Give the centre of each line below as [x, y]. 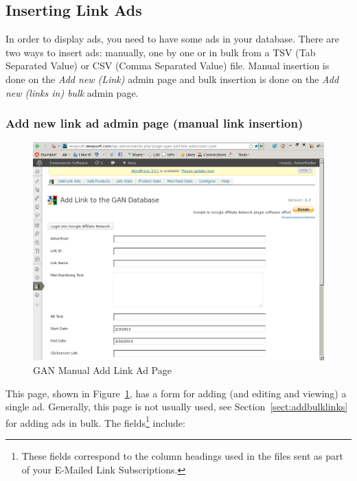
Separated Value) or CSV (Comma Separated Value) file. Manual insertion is [168, 66]
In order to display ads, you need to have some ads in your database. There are [172, 39]
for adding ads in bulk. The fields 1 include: [95, 421]
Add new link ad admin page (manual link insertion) [154, 123]
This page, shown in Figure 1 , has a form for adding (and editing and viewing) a [176, 393]
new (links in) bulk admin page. [72, 92]
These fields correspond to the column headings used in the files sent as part [182, 456]
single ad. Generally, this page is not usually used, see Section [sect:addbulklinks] [177, 407]
